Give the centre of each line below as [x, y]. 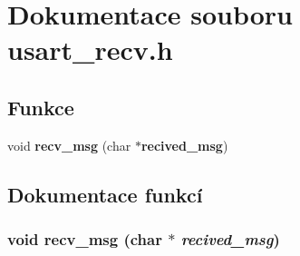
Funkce [41, 107]
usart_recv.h [90, 49]
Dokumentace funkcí [105, 194]
